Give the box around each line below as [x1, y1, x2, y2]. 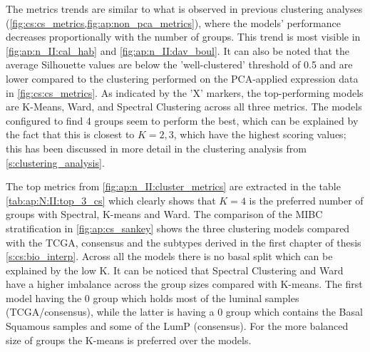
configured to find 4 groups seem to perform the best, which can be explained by [6, 113, 359, 128]
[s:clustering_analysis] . [6, 155, 105, 170]
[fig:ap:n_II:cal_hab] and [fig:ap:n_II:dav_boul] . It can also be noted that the [6, 43, 350, 58]
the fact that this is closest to [6, 127, 135, 142]
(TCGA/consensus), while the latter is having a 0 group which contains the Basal [6, 304, 363, 319]
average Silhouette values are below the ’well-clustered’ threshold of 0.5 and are [6, 57, 353, 72]
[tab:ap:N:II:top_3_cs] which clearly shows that [6, 192, 216, 207]
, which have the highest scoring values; [173, 127, 346, 142]
